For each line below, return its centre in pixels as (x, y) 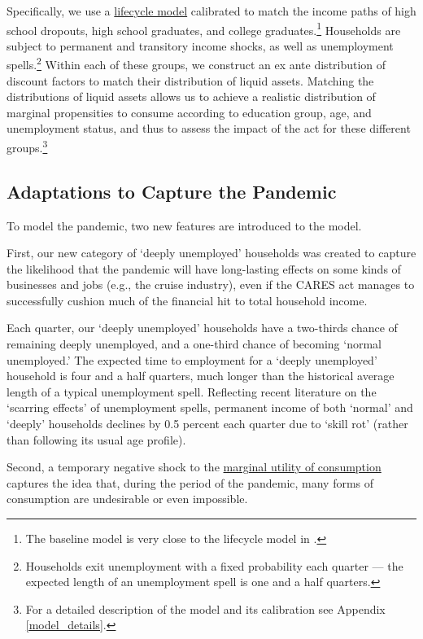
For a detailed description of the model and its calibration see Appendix (205, 608)
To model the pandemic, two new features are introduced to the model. (184, 225)
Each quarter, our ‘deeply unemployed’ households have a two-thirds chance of (202, 328)
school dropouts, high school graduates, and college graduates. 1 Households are (204, 28)
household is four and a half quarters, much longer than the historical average (201, 376)
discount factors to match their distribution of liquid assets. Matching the (190, 80)
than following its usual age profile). (96, 439)
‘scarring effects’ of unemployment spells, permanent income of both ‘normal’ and (210, 407)
